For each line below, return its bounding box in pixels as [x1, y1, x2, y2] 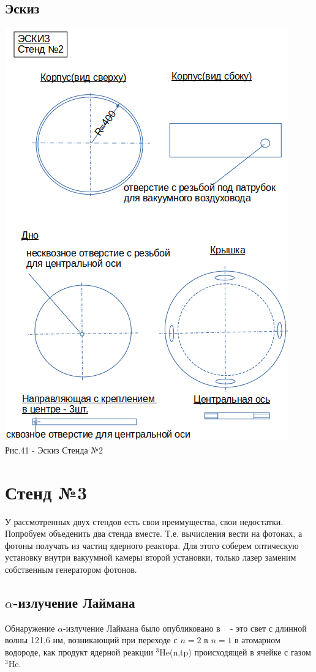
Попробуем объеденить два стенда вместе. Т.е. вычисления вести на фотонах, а [5, 527, 303, 540]
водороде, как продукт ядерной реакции [5, 645, 153, 658]
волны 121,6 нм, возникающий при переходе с [5, 633, 178, 646]
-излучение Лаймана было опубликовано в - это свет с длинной [63, 621, 307, 634]
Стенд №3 [5, 479, 88, 504]
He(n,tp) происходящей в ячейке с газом [159, 645, 311, 658]
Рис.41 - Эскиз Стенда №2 [5, 443, 103, 456]
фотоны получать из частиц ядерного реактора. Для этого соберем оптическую [5, 539, 299, 551]
